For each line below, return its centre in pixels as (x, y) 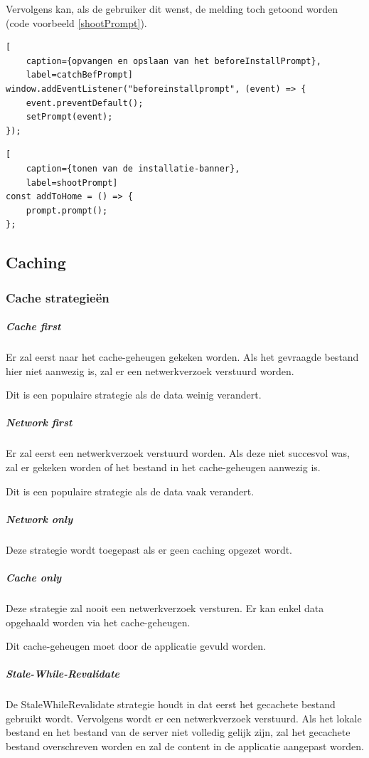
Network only (39, 519)
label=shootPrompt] (72, 183)
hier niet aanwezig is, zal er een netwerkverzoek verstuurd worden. (150, 370)
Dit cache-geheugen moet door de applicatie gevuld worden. (136, 646)
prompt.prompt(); (67, 210)
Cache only (34, 577)
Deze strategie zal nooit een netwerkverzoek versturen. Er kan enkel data (165, 607)
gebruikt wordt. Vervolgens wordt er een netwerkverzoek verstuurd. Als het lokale (184, 718)
